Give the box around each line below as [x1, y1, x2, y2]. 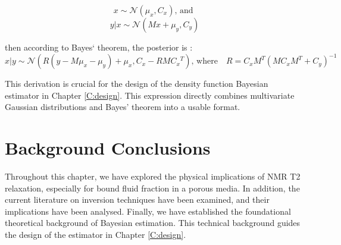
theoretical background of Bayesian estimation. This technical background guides [5, 216, 301, 229]
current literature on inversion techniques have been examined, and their [5, 193, 270, 206]
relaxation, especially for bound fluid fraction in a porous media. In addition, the [5, 181, 300, 194]
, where [191, 57, 218, 66]
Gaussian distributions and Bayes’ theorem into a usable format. [5, 100, 240, 113]
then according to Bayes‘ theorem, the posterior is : [5, 41, 193, 53]
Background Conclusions [5, 136, 211, 160]
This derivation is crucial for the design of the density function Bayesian [5, 77, 268, 90]
